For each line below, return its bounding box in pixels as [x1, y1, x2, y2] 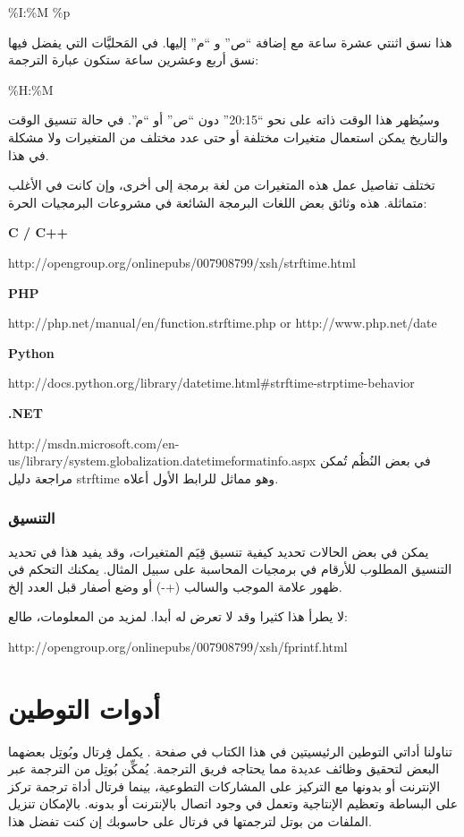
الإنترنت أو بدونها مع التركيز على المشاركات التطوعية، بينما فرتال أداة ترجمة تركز [8, 776, 441, 795]
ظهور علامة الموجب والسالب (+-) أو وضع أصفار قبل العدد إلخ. [8, 577, 342, 595]
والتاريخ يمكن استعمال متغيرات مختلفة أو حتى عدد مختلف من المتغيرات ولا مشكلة [8, 127, 449, 146]
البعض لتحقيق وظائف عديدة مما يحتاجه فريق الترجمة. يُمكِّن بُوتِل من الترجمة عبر [8, 759, 440, 778]
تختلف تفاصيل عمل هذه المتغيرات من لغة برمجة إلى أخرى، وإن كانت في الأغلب [8, 175, 435, 194]
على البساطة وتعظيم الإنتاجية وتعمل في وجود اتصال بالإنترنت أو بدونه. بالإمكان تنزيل [8, 794, 459, 813]
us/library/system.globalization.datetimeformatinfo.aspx [8, 451, 316, 470]
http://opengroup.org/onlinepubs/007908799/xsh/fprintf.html [8, 636, 348, 655]
